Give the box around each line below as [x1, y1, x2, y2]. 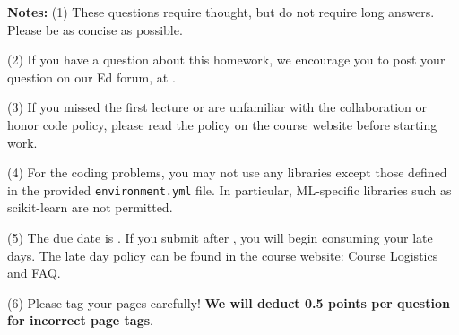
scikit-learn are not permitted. [7, 198, 173, 217]
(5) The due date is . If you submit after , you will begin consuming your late [7, 228, 433, 246]
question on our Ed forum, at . [7, 67, 176, 86]
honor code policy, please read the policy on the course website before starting [7, 115, 437, 133]
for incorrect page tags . [7, 311, 153, 330]
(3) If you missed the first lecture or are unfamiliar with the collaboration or [7, 98, 427, 116]
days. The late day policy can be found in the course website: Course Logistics [7, 245, 438, 264]
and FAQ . [7, 263, 61, 282]
